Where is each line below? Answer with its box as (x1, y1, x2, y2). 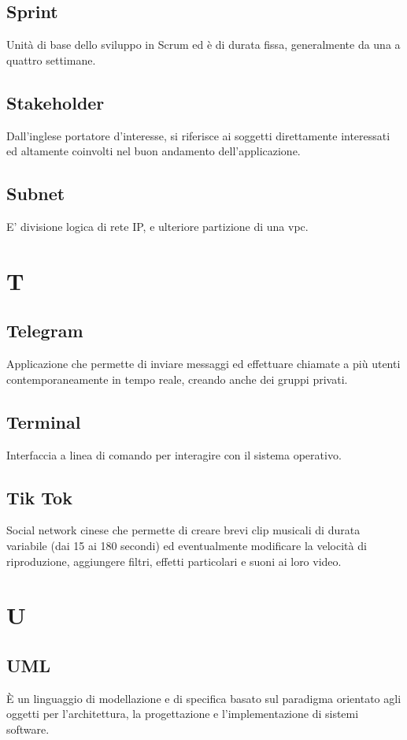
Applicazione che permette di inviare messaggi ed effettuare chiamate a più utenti (6, 355, 401, 372)
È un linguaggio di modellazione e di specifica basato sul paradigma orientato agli (6, 690, 401, 706)
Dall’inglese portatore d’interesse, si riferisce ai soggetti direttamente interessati (6, 127, 390, 143)
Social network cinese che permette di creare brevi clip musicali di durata (6, 522, 361, 538)
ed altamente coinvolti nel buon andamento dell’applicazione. (6, 143, 301, 159)
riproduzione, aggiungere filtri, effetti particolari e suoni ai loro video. (6, 552, 342, 569)
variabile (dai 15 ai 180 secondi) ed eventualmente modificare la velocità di (6, 537, 367, 553)
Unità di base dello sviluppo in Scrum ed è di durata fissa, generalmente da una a (6, 36, 401, 53)
